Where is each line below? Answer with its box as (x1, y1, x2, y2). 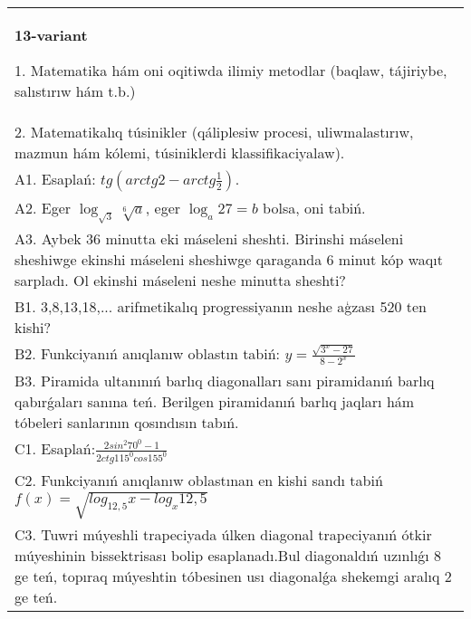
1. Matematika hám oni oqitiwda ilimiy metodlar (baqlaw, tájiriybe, (14, 60, 447, 81)
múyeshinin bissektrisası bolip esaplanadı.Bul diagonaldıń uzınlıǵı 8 (14, 545, 442, 567)
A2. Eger (14, 197, 72, 218)
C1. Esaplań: (14, 438, 96, 460)
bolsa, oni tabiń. (263, 197, 366, 218)
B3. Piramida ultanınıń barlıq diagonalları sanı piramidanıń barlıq (14, 370, 435, 392)
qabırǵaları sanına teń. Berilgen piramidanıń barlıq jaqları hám (14, 391, 415, 413)
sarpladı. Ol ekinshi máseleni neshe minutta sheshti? (14, 270, 346, 291)
